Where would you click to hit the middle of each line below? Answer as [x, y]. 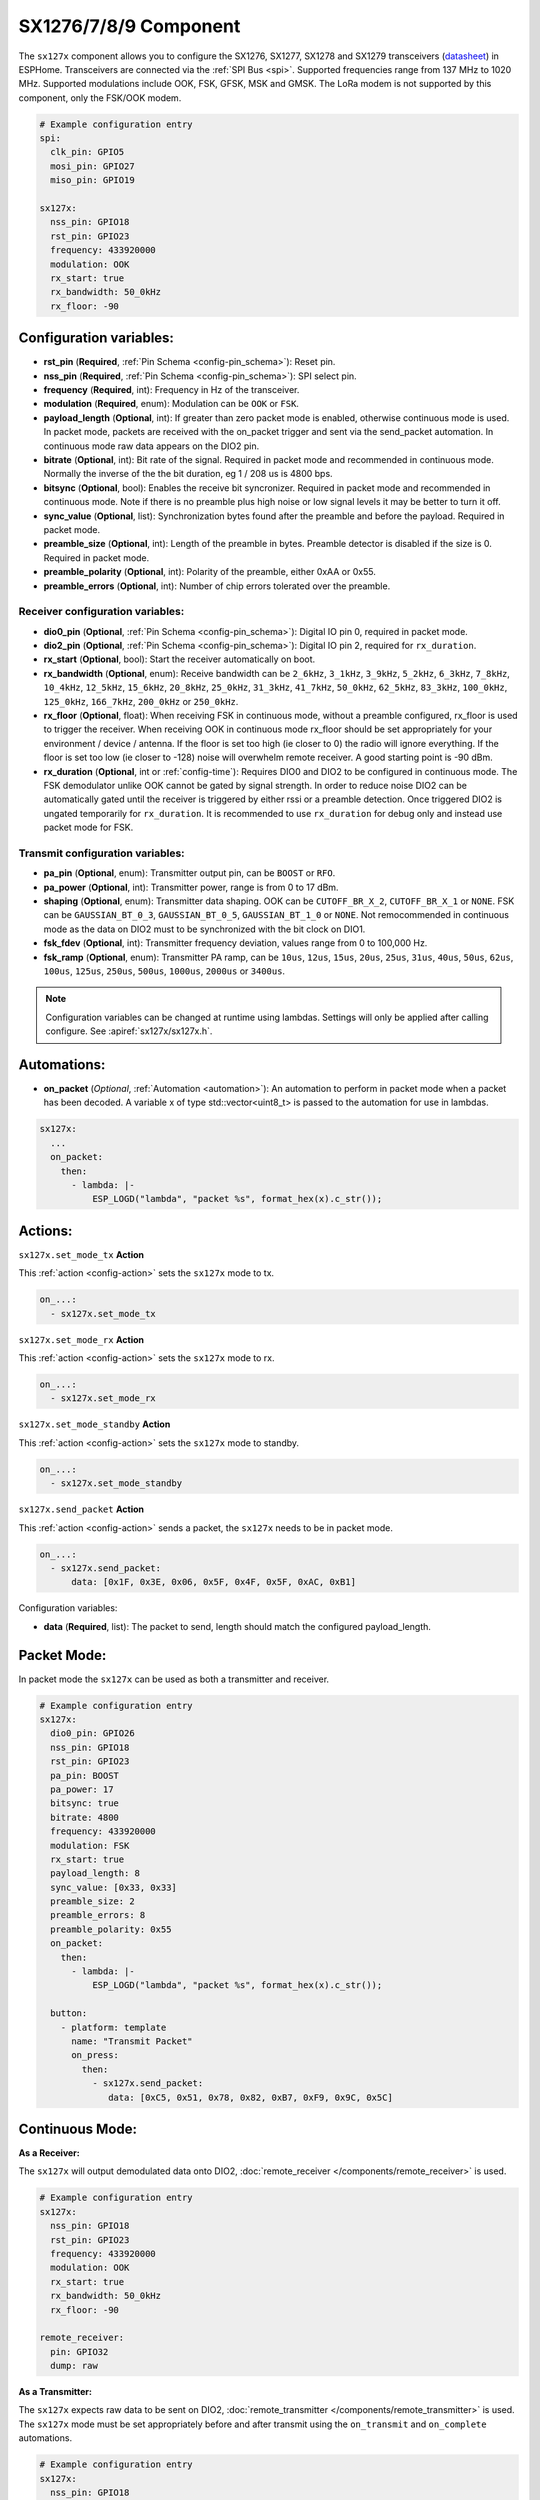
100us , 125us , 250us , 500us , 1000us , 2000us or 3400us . [164, 971]
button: [69, 2013]
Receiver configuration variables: [101, 612]
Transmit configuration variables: [101, 853]
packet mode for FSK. [88, 827]
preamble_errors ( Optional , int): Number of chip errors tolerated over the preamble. [217, 586]
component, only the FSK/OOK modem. [100, 97]
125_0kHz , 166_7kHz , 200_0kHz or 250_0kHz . [141, 701]
